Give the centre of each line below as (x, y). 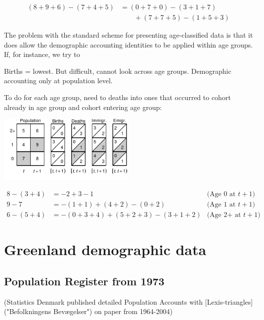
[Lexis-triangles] (229, 301)
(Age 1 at (221, 205)
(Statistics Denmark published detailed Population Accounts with (104, 301)
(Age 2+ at (224, 215)
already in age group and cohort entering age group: (83, 107)
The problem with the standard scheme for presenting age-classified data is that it (129, 35)
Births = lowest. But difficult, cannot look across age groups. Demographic (118, 71)
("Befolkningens (28, 311)
